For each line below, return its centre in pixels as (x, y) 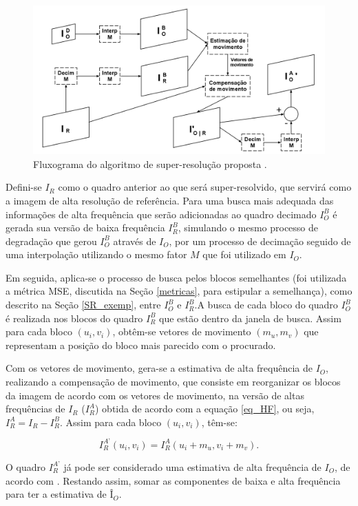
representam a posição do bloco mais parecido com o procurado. (141, 345)
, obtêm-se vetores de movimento (182, 331)
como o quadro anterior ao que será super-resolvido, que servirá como (205, 187)
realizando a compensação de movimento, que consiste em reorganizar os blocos (173, 382)
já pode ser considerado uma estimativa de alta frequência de (192, 466)
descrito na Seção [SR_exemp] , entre (83, 305)
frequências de (35, 409)
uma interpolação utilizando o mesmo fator (96, 254)
